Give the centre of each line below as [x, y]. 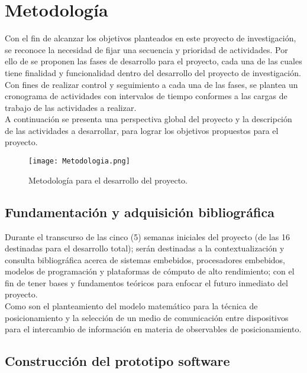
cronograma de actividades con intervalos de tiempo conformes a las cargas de [146, 96]
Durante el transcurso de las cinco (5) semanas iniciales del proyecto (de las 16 [147, 236]
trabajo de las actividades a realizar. [71, 107]
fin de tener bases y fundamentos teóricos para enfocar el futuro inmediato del [146, 282]
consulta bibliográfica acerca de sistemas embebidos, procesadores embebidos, [145, 259]
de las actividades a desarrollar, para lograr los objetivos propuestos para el [142, 130]
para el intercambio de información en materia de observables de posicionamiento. [153, 329]
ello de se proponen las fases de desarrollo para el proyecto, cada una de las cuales [153, 61]
